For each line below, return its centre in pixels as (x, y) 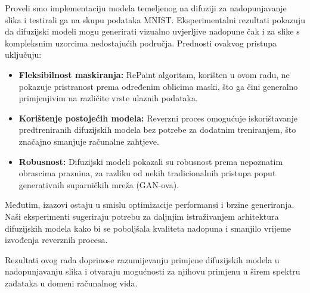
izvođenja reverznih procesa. (56, 240)
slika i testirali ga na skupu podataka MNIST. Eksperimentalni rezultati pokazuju (155, 19)
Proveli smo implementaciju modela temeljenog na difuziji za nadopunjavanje (146, 8)
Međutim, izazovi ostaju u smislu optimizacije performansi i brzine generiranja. (150, 205)
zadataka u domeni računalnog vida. (71, 283)
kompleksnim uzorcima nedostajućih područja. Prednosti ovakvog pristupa (141, 43)
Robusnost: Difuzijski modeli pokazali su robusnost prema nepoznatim (151, 161)
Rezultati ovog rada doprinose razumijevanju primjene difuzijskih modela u (142, 259)
